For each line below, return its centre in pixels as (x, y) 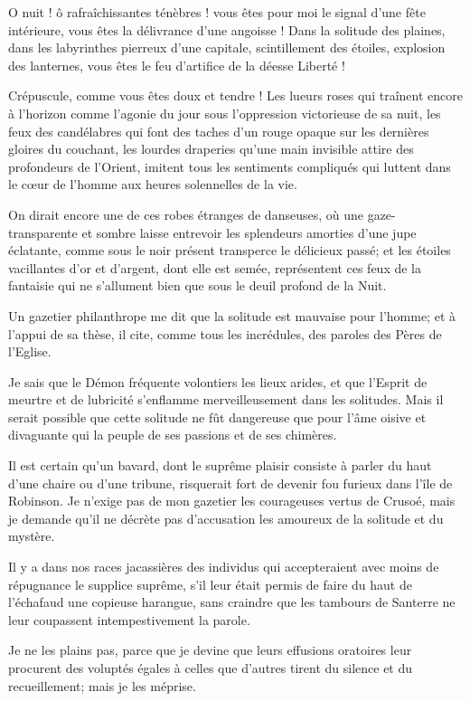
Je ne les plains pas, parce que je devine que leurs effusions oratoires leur (210, 650)
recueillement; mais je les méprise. (102, 685)
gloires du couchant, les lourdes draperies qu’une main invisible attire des (211, 149)
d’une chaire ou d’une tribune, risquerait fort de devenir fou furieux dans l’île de (230, 483)
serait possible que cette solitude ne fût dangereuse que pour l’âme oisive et (217, 417)
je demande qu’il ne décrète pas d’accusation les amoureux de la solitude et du (226, 518)
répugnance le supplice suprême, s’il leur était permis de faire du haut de (210, 584)
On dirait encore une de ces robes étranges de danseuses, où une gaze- (202, 214)
